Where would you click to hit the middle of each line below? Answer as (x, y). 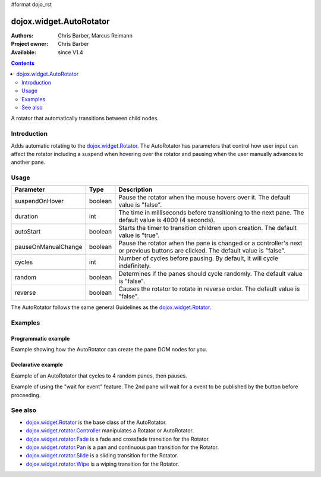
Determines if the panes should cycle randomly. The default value (210, 274)
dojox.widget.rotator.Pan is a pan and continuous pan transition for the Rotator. (122, 447)
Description (136, 189)
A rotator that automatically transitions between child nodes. (85, 119)
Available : (24, 52)
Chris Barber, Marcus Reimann (95, 35)
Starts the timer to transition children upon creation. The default (208, 228)
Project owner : (30, 44)
